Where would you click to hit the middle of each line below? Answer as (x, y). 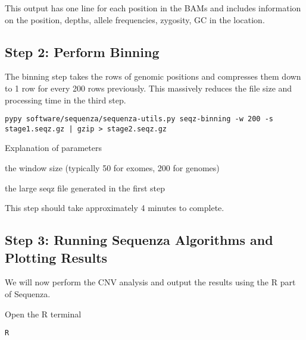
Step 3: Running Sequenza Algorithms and (139, 240)
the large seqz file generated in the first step (85, 188)
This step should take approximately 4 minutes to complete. (115, 208)
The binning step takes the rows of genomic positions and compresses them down (153, 76)
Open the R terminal (43, 314)
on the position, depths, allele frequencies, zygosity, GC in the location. (135, 19)
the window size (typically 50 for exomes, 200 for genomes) (112, 168)
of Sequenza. (28, 294)
